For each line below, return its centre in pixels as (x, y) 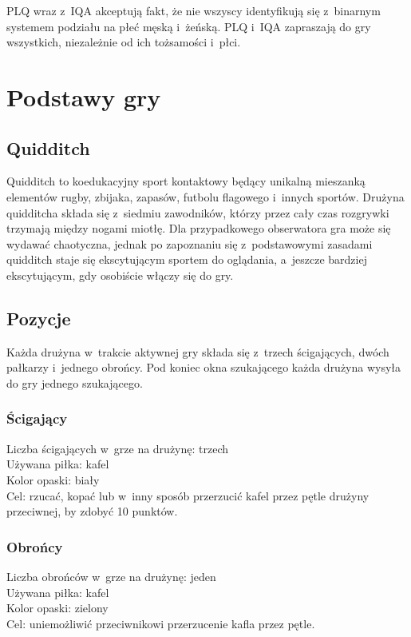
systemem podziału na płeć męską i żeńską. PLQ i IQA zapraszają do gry (189, 26)
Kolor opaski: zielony (57, 608)
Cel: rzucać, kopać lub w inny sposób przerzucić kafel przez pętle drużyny (188, 495)
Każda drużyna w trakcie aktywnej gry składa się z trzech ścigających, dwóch (198, 351)
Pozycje (39, 318)
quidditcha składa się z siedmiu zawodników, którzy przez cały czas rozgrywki (198, 212)
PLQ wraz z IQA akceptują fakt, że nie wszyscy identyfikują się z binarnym (194, 10)
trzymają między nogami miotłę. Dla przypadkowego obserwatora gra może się (199, 228)
